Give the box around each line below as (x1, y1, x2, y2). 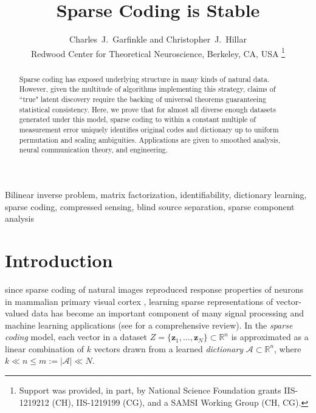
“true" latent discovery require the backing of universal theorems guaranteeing (19, 94, 266, 104)
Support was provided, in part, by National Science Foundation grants (19, 384, 281, 397)
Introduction (5, 247, 113, 272)
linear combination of (5, 342, 84, 355)
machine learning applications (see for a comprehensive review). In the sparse (5, 318, 293, 331)
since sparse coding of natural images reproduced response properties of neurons (5, 282, 303, 295)
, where (274, 342, 301, 355)
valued (5, 307, 29, 319)
